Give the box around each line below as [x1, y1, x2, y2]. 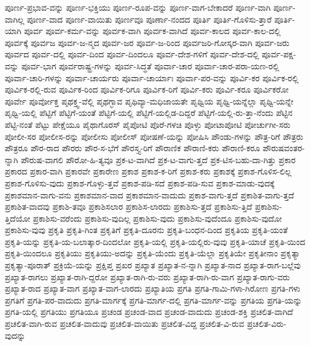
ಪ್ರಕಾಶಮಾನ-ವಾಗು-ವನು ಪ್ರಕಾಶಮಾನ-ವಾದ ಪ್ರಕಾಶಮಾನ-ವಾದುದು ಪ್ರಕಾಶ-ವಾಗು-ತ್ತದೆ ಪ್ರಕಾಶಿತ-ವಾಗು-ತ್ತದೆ [5, 188, 294, 201]
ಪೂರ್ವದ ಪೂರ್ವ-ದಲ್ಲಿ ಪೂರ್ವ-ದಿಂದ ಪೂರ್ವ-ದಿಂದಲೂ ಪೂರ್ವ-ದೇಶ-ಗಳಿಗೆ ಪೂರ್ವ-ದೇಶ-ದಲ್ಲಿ [5, 48, 259, 60]
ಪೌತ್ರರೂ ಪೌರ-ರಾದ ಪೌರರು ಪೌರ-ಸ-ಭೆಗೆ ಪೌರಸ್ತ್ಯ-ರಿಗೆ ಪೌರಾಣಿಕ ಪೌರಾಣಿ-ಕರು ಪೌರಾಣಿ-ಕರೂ [5, 142, 260, 154]
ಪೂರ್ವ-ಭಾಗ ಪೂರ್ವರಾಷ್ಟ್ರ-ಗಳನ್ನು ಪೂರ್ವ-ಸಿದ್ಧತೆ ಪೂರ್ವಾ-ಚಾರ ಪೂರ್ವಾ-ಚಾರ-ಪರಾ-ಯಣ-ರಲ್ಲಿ [21, 59, 279, 72]
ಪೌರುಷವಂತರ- [263, 142, 305, 154]
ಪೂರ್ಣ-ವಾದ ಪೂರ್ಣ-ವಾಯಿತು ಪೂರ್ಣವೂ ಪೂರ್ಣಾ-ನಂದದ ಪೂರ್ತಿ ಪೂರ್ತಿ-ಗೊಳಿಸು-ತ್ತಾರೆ [26, 13, 272, 25]
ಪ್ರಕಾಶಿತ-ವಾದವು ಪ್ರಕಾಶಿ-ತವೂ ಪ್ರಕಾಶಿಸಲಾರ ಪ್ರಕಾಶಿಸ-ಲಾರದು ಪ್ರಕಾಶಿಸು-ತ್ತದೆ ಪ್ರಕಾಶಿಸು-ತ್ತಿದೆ [5, 200, 253, 213]
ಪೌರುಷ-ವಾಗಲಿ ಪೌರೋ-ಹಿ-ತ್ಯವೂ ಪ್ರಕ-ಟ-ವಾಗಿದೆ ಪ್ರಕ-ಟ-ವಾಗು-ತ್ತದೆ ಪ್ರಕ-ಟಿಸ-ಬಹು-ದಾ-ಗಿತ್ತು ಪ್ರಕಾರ [20, 153, 296, 166]
